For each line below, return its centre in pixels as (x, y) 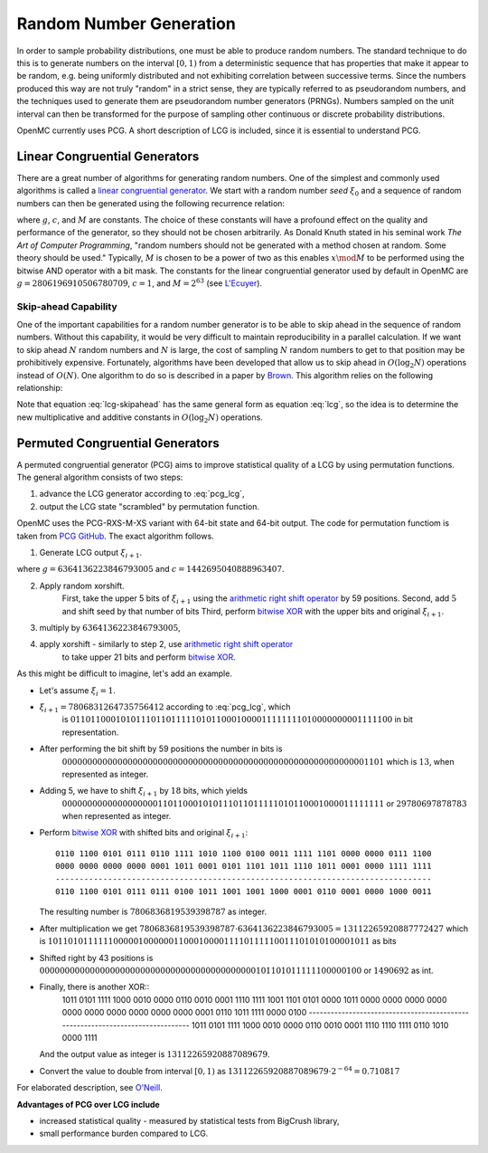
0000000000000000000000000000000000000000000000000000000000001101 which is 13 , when (258, 761)
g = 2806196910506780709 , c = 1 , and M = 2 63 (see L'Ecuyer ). (139, 283)
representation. (90, 732)
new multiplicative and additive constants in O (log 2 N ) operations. (140, 418)
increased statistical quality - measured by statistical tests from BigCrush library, (189, 1120)
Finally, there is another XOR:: (94, 987)
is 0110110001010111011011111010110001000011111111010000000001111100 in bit (237, 719)
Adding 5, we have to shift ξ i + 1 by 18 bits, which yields (144, 792)
